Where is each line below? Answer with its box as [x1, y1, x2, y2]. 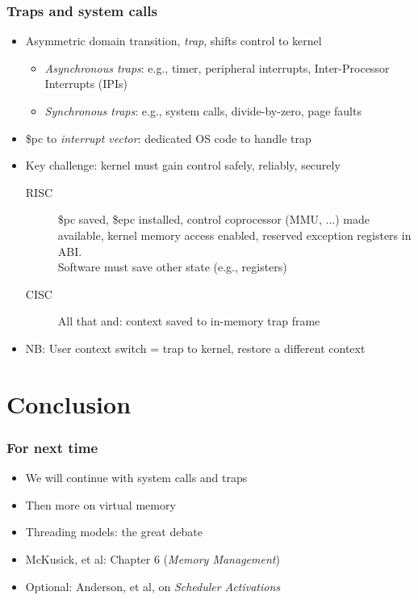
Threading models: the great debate [25, 523, 203, 540]
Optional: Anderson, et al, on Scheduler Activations [25, 577, 281, 594]
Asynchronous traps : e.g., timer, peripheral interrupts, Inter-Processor [44, 59, 390, 76]
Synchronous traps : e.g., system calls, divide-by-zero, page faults [44, 103, 362, 119]
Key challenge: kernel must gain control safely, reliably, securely [25, 157, 341, 174]
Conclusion [6, 387, 132, 420]
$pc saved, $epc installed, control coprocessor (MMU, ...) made [57, 211, 370, 228]
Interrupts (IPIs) [44, 75, 127, 92]
